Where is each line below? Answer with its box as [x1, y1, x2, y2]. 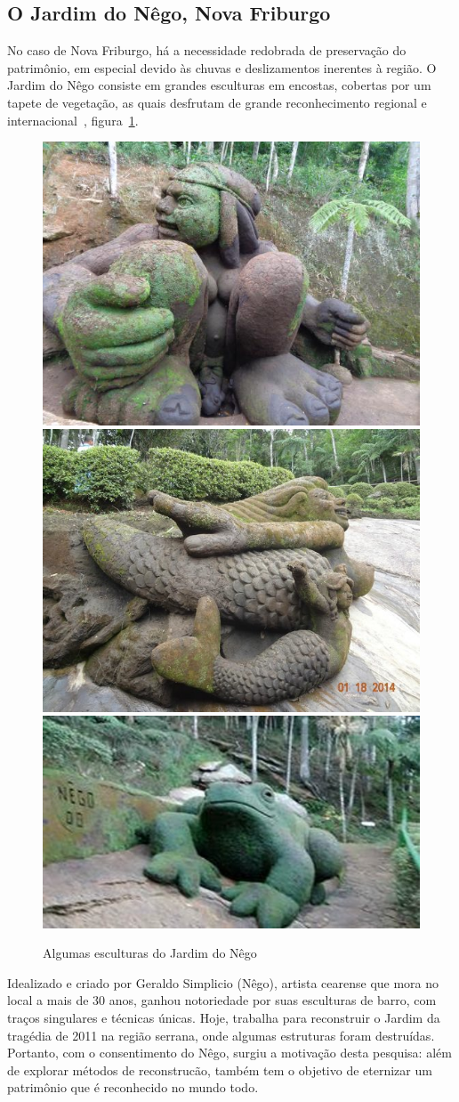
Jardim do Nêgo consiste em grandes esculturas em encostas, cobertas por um [7, 76, 431, 94]
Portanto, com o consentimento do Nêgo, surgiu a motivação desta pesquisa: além [7, 1043, 452, 1062]
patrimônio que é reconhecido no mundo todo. [7, 1078, 259, 1097]
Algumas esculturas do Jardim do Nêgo [43, 944, 257, 962]
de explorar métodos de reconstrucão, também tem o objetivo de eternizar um [7, 1060, 432, 1079]
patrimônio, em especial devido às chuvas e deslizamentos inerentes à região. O [7, 58, 437, 77]
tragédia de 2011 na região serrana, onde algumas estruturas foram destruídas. [7, 1025, 435, 1044]
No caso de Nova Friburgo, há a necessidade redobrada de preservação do [7, 41, 407, 60]
